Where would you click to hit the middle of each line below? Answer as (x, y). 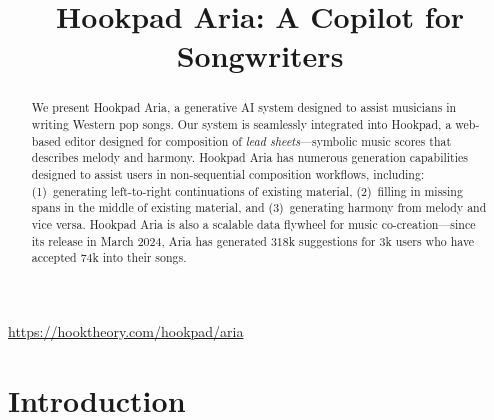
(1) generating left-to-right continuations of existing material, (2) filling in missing (247, 190)
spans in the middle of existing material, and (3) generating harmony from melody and (259, 207)
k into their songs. (139, 257)
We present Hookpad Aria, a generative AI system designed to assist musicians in (244, 107)
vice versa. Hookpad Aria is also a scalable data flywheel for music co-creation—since (253, 223)
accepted (54, 257)
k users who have (430, 240)
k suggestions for (332, 240)
